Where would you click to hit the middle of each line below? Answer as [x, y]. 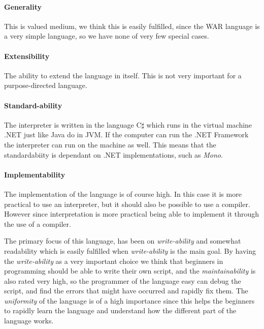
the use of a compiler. [38, 223]
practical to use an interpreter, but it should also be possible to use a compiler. [127, 204]
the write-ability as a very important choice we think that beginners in [114, 261]
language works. [29, 321]
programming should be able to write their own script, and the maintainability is [130, 271]
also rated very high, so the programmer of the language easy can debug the [123, 280]
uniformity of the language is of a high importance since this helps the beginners [129, 300]
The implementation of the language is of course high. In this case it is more [123, 193]
